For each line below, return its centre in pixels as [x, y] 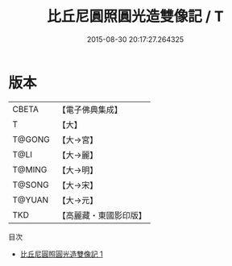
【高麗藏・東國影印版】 [102, 215]
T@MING [30, 169]
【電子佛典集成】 [90, 110]
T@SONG [31, 185]
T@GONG [31, 139]
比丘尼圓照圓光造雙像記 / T [135, 17]
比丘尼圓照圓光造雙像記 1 [61, 254]
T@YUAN [31, 200]
